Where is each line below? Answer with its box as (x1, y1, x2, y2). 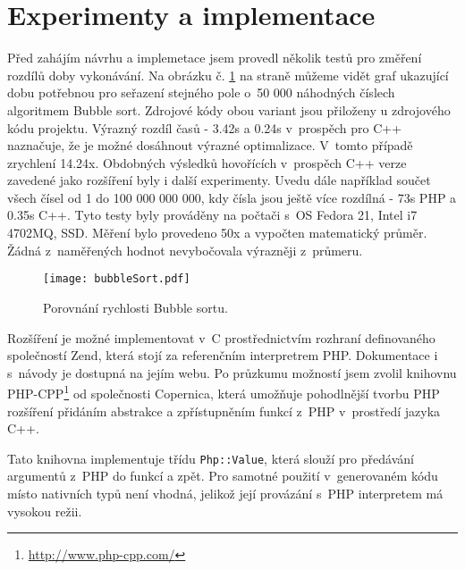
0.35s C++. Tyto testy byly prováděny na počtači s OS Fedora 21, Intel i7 (7, 205, 418, 224)
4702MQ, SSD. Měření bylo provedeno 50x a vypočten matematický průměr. (7, 223, 427, 242)
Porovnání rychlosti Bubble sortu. (43, 298, 228, 316)
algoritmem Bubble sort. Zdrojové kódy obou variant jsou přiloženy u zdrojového (7, 100, 451, 119)
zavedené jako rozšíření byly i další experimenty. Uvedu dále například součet (7, 171, 431, 189)
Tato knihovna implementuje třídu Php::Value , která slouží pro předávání (7, 448, 414, 467)
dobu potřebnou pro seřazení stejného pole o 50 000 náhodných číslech (7, 83, 395, 102)
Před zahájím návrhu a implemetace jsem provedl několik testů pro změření (7, 48, 422, 67)
